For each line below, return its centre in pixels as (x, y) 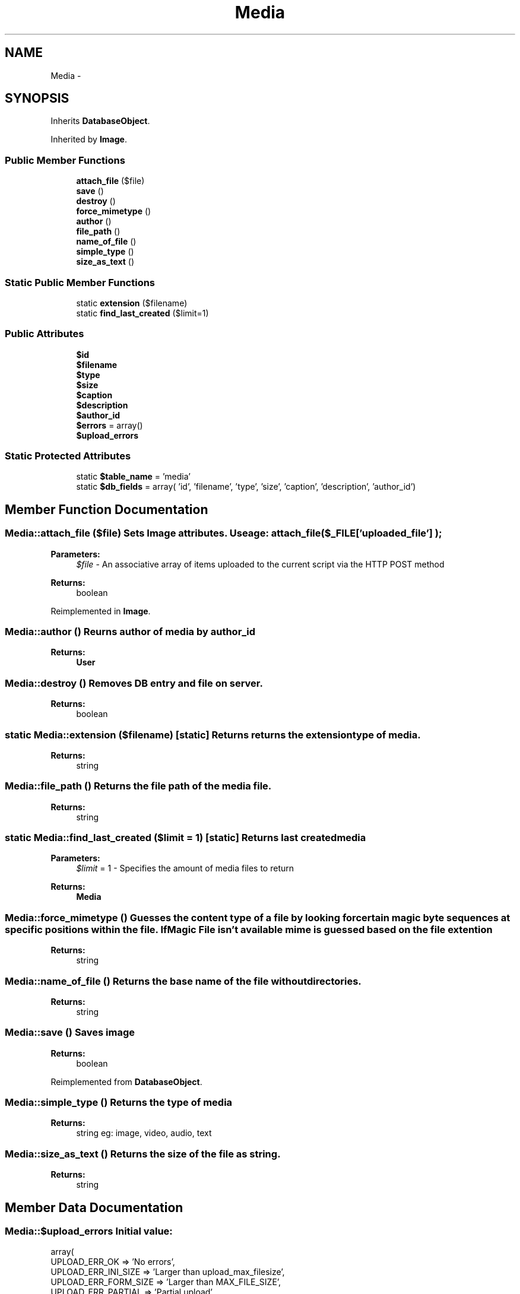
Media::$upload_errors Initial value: (89, 1231)
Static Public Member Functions (80, 282)
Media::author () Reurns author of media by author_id (130, 632)
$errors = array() (110, 425)
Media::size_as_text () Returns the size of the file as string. (143, 1154)
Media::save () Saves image (70, 1033)
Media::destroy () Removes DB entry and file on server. (134, 683)
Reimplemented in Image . (101, 611)
